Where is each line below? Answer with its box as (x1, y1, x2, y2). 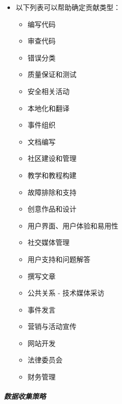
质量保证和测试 (27, 69, 77, 79)
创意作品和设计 (27, 203, 77, 214)
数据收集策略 (4, 391, 46, 401)
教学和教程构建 (27, 169, 77, 180)
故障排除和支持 (27, 186, 77, 197)
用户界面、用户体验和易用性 (27, 220, 119, 230)
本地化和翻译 (27, 102, 70, 113)
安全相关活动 (27, 85, 70, 96)
